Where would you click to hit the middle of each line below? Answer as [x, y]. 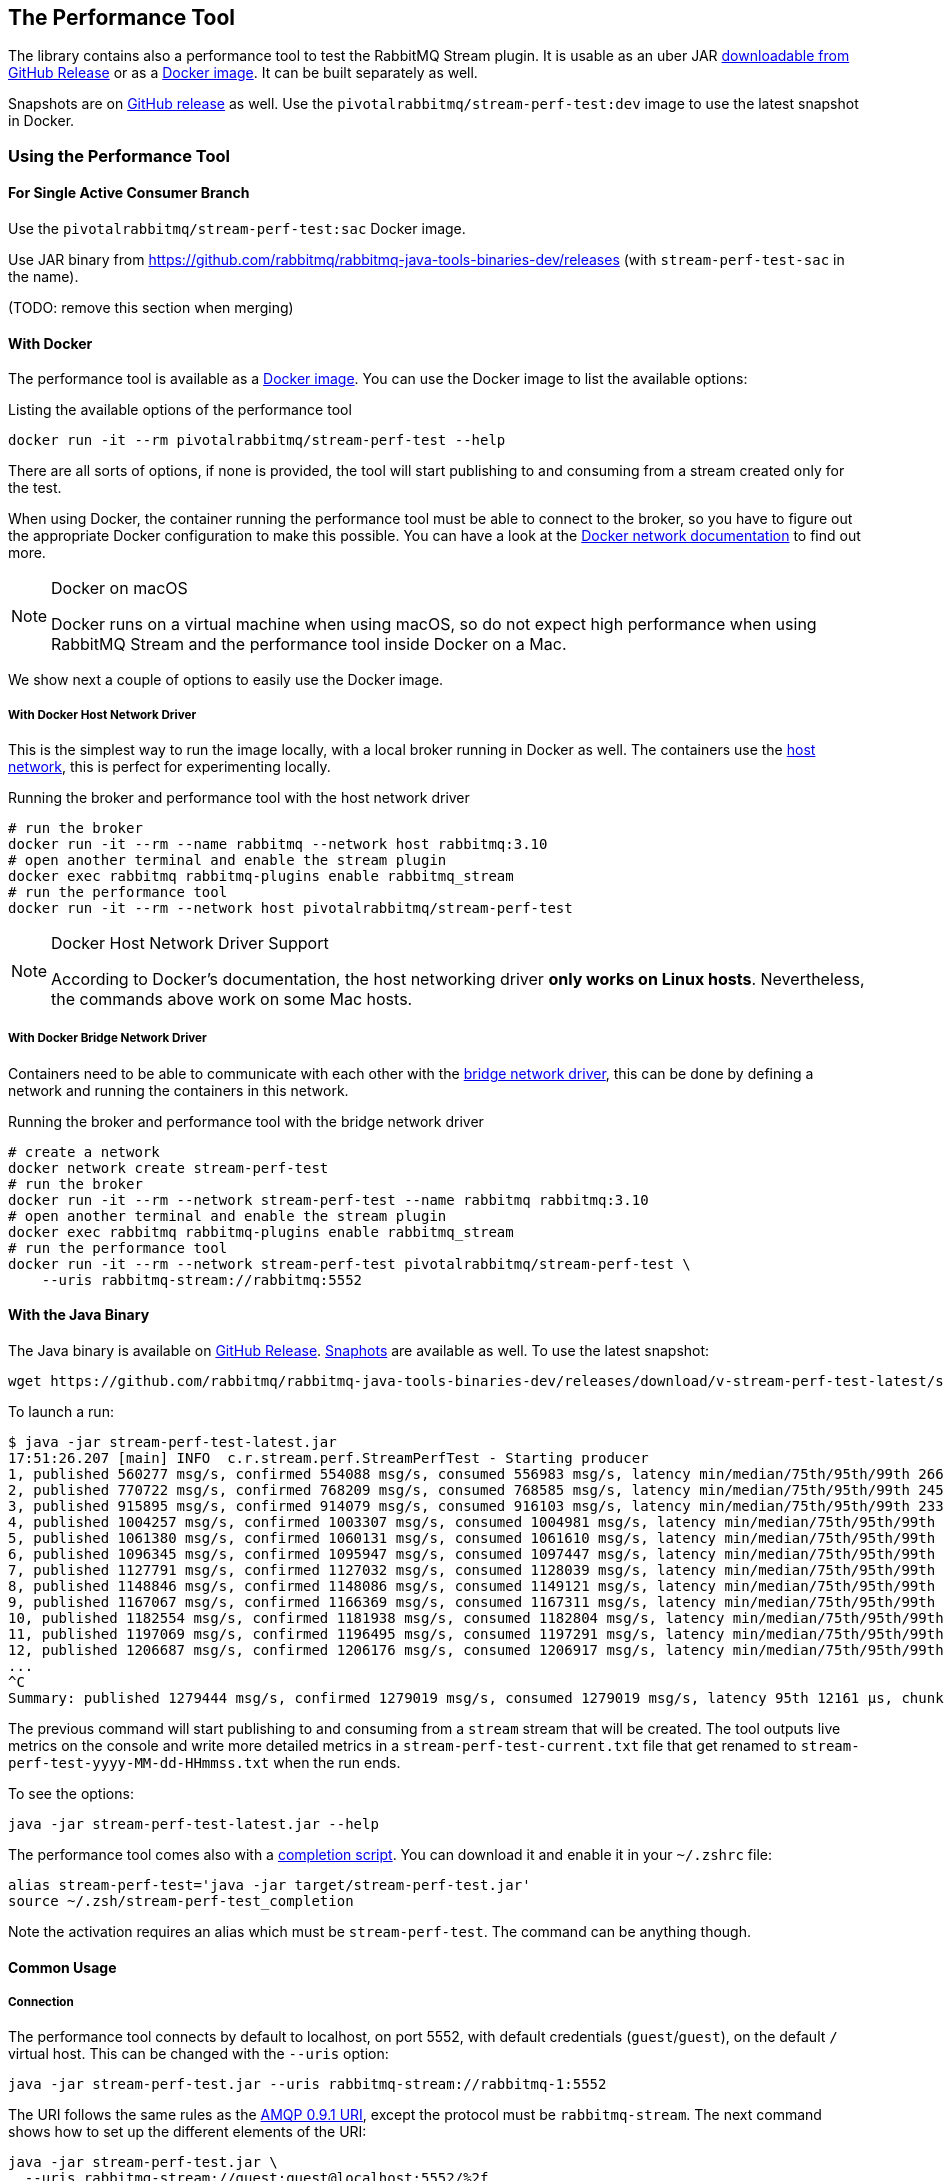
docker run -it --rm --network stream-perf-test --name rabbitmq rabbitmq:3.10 [328, 1199]
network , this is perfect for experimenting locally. [169, 767]
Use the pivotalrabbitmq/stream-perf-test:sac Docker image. [237, 229]
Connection [41, 2002]
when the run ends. [337, 1763]
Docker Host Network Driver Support [190, 943]
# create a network [84, 1151]
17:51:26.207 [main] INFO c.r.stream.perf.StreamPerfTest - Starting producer [328, 1458]
